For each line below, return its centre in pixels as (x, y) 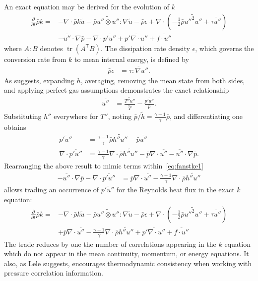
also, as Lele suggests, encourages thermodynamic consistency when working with (128, 263)
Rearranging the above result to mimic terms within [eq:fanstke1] (104, 165)
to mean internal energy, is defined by (132, 59)
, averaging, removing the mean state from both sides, (163, 80)
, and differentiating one (206, 116)
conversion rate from (35, 59)
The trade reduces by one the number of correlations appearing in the (110, 244)
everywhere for (76, 116)
